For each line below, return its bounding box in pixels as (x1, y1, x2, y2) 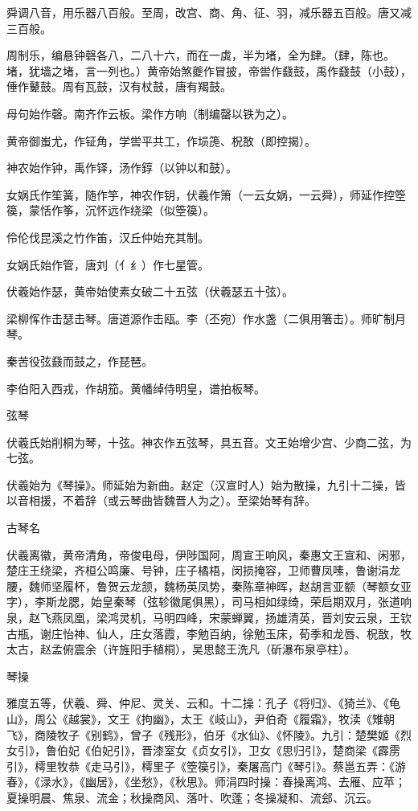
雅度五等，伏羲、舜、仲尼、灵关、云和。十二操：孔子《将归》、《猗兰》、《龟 (6, 694, 400, 711)
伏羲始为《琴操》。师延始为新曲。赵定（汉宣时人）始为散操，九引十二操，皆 (6, 476, 406, 493)
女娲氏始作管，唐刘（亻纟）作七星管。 (6, 256, 209, 272)
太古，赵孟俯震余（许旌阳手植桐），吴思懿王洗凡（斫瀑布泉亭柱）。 (6, 641, 355, 657)
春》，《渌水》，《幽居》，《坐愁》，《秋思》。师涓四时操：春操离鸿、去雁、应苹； (6, 773, 406, 790)
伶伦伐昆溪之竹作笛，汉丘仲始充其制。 (6, 228, 209, 245)
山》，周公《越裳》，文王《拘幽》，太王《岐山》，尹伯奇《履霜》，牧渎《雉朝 (6, 711, 395, 727)
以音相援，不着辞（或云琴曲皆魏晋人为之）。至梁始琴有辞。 (6, 492, 316, 509)
